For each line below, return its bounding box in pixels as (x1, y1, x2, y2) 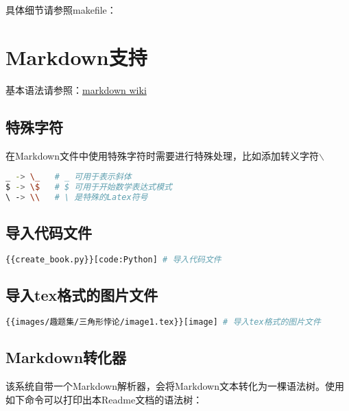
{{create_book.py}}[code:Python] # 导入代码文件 (5, 254, 221, 264)
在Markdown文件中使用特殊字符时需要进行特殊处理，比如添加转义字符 (5, 148, 319, 162)
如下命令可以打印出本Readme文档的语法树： (5, 392, 203, 406)
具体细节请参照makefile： (5, 3, 117, 16)
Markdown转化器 (5, 347, 127, 368)
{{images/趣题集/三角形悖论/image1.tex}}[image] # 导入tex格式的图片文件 (5, 317, 321, 327)
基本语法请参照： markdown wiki (5, 82, 147, 97)
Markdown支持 (5, 42, 147, 71)
